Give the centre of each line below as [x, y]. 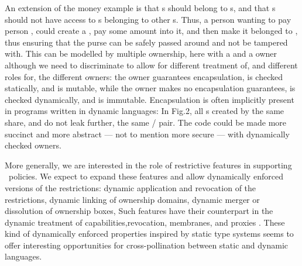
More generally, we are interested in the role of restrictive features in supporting [148, 165]
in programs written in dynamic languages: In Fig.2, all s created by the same [145, 111]
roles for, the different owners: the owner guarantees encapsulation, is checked [144, 76]
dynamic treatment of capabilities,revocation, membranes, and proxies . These [145, 222]
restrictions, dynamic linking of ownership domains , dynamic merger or [132, 199]
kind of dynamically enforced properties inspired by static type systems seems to [149, 234]
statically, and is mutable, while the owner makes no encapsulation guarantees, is [150, 88]
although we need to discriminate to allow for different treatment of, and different [151, 65]
